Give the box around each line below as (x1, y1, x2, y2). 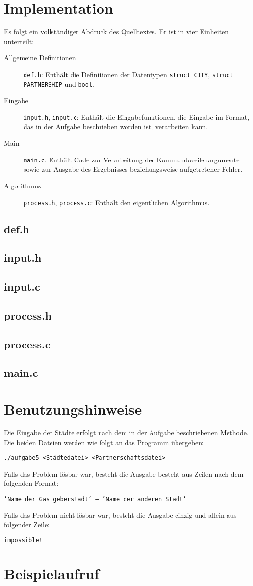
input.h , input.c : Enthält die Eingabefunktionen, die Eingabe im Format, (24, 111, 250, 122)
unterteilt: (4, 36, 34, 46)
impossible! (4, 536, 43, 544)
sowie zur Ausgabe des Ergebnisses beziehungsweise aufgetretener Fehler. (24, 164, 243, 174)
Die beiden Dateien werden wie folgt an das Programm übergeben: (4, 437, 204, 447)
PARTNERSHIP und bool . (24, 79, 94, 89)
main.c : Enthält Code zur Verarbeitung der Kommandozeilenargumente (24, 154, 240, 164)
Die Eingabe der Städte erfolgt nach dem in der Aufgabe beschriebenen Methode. (4, 427, 249, 437)
